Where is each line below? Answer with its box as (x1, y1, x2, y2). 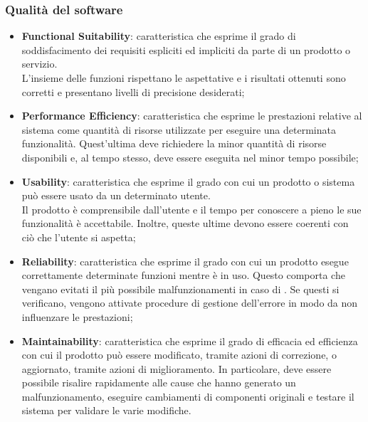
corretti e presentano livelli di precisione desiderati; (21, 84, 245, 99)
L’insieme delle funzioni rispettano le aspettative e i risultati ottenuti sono (21, 70, 346, 85)
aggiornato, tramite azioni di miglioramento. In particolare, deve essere (21, 361, 332, 376)
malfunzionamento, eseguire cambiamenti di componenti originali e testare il (21, 389, 354, 403)
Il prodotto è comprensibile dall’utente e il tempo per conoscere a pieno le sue (21, 201, 362, 216)
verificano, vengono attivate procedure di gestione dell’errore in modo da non (21, 295, 358, 310)
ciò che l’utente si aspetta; (21, 229, 136, 244)
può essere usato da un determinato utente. (21, 188, 211, 203)
